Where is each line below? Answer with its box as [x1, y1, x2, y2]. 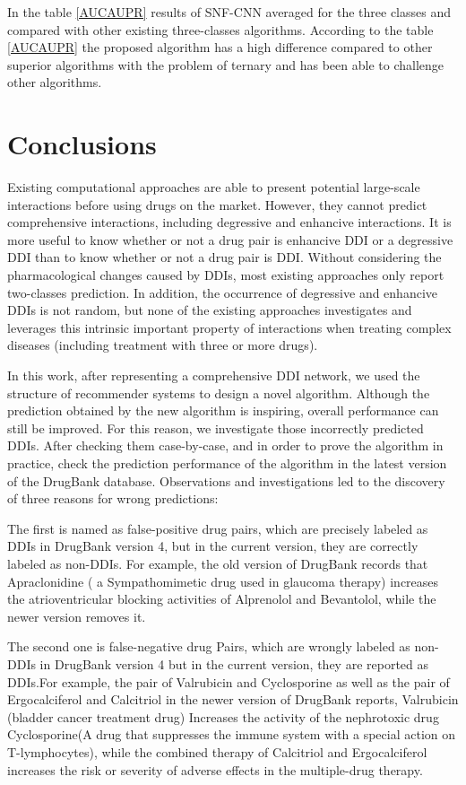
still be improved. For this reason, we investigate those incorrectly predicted [7, 418, 424, 437]
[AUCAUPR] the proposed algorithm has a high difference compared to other [7, 38, 433, 57]
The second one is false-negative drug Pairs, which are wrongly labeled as [7, 637, 410, 656]
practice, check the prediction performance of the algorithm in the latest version [7, 454, 447, 472]
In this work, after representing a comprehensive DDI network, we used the [7, 366, 420, 385]
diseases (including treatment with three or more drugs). [7, 336, 318, 354]
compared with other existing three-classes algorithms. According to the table [7, 20, 434, 39]
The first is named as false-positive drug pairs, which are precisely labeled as [7, 519, 428, 537]
